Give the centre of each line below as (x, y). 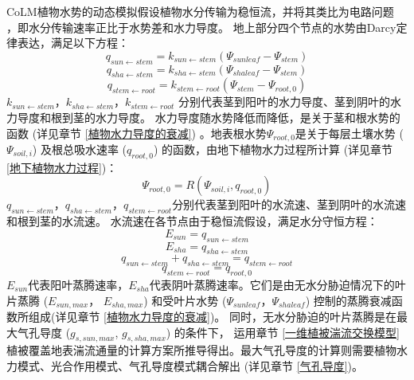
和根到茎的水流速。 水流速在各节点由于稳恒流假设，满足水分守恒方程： (192, 221)
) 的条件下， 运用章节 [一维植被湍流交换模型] (283, 332)
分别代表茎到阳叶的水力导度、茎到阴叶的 (284, 102)
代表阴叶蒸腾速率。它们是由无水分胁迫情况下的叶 (277, 284)
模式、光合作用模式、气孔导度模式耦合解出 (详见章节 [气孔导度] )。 (190, 366)
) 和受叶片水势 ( (185, 300)
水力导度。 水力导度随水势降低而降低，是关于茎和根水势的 (248, 117)
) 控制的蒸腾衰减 (348, 300)
